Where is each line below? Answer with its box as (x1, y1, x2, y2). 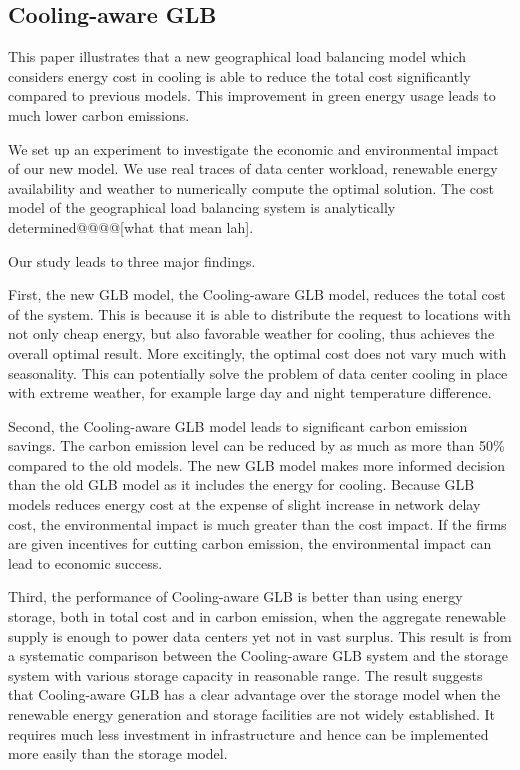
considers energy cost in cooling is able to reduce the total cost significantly (8, 65, 471, 86)
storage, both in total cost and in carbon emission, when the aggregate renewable (8, 606, 506, 627)
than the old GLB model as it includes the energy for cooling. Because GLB (8, 474, 475, 495)
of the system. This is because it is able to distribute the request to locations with (8, 303, 511, 324)
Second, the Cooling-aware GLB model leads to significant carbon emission (8, 415, 468, 436)
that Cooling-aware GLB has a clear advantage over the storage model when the (8, 684, 501, 705)
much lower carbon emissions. (8, 104, 190, 125)
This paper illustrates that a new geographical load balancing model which (8, 46, 467, 67)
